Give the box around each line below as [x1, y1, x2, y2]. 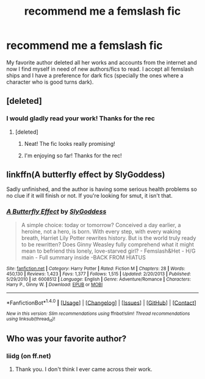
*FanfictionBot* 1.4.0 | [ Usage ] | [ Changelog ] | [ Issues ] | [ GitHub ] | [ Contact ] [6, 298, 196, 306]
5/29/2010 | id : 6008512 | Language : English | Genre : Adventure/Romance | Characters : [6, 276, 191, 282]
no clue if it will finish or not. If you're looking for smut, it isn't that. [6, 192, 173, 200]
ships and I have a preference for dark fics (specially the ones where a [6, 71, 184, 79]
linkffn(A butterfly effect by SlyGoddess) [6, 170, 166, 180]
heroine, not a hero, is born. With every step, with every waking [21, 228, 181, 235]
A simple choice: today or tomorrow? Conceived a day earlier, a [21, 221, 181, 228]
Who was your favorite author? [6, 334, 127, 344]
